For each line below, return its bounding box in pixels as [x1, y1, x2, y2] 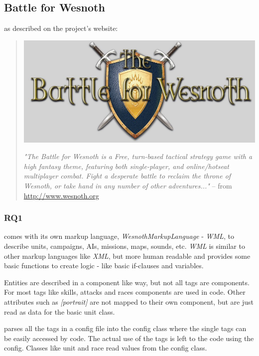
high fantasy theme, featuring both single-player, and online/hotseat [23, 161, 230, 171]
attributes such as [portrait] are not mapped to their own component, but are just [4, 297, 254, 307]
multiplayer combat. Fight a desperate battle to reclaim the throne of [23, 171, 231, 181]
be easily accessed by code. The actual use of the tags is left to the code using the [4, 333, 254, 343]
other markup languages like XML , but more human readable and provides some [4, 250, 251, 261]
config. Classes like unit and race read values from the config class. [4, 343, 207, 353]
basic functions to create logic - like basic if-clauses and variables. [4, 260, 204, 271]
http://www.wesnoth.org [23, 190, 99, 200]
